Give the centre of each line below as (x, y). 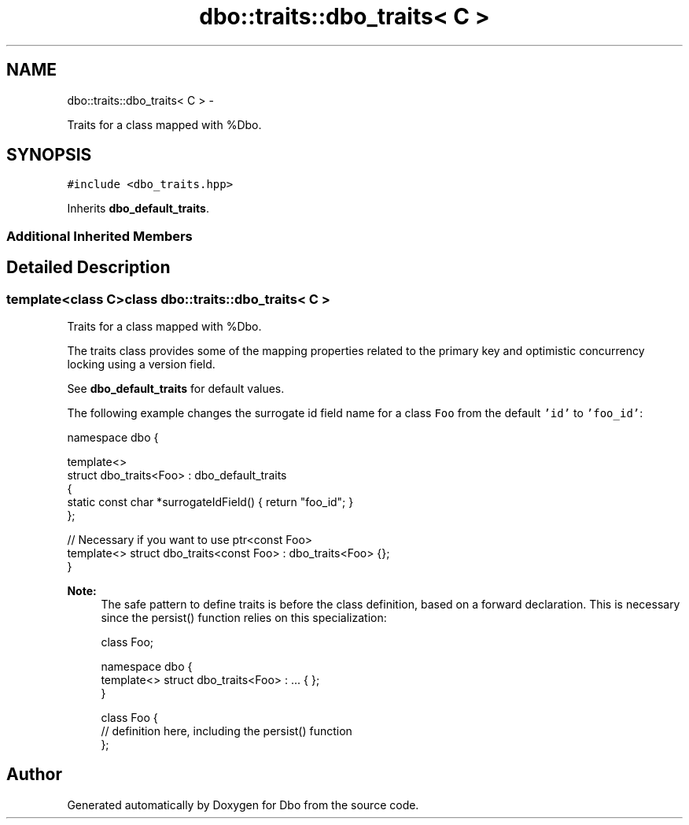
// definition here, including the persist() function (227, 731)
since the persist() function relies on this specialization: (244, 618)
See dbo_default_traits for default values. (176, 389)
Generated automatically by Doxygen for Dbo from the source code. (243, 805)
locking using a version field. (141, 364)
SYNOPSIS (49, 155)
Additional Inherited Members (99, 236)
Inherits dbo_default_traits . (138, 209)
